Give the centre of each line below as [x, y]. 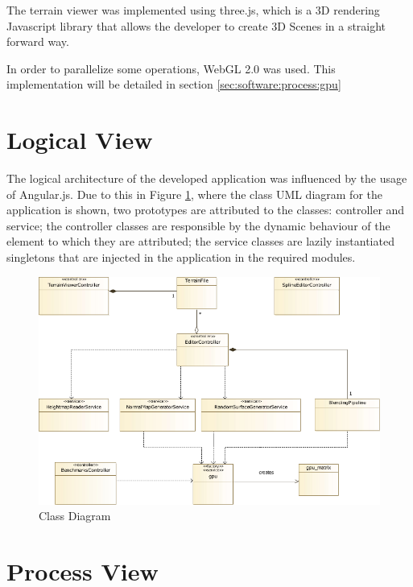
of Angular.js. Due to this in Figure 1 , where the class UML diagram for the [194, 194]
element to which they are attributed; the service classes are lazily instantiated [200, 241]
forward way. [38, 41]
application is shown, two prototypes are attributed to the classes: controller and [206, 210]
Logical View [80, 140]
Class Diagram [75, 516]
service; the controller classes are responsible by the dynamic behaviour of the [198, 225]
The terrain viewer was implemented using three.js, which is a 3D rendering [193, 10]
